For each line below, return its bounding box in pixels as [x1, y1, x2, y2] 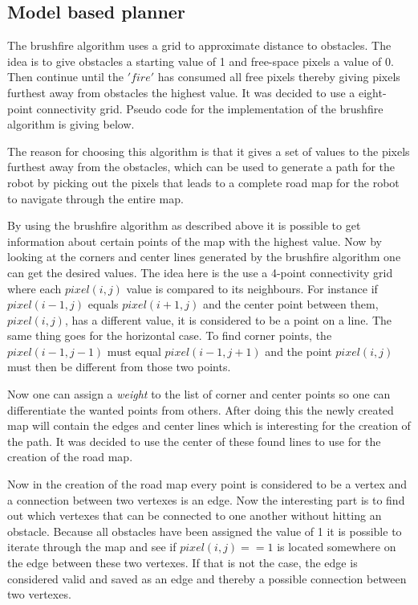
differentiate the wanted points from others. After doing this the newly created [7, 401, 394, 418]
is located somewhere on [277, 538, 396, 555]
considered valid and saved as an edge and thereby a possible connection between [7, 570, 407, 587]
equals [87, 296, 119, 313]
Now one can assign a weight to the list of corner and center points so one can [7, 386, 391, 403]
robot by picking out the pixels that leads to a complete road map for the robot [7, 174, 400, 190]
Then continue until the [7, 68, 124, 85]
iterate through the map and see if [7, 538, 177, 555]
